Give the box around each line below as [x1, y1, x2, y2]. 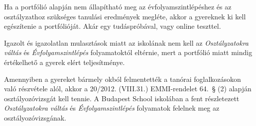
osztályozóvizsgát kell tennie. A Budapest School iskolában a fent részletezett [4, 93, 240, 103]
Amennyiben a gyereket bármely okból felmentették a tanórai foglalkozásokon [4, 73, 241, 84]
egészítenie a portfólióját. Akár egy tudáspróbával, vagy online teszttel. [4, 21, 221, 31]
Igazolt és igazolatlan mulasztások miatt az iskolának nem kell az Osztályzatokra [4, 37, 249, 48]
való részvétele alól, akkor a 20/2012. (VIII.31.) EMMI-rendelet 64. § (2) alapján [4, 83, 252, 94]
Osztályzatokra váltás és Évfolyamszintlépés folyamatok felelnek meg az [4, 103, 220, 113]
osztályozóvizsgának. [4, 112, 66, 123]
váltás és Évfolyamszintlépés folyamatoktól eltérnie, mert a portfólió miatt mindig [4, 47, 253, 58]
